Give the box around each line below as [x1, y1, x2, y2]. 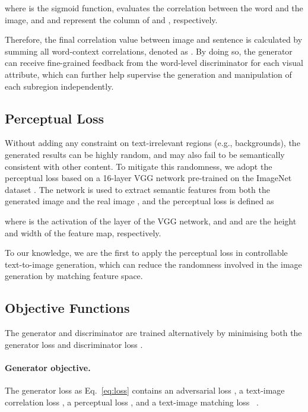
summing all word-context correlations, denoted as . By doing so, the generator [5, 45, 293, 57]
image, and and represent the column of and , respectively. [5, 13, 218, 26]
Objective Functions [5, 299, 130, 317]
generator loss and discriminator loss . [5, 338, 143, 350]
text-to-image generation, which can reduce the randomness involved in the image [5, 258, 302, 270]
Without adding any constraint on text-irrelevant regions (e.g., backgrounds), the [5, 137, 300, 149]
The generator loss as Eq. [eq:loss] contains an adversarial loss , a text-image [5, 384, 285, 397]
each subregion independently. [5, 80, 114, 92]
